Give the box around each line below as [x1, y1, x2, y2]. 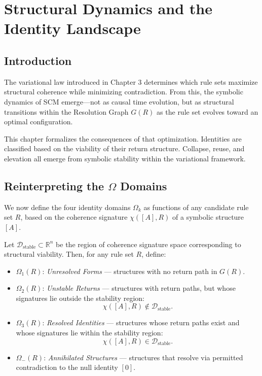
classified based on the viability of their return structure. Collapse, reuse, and [4, 143, 245, 154]
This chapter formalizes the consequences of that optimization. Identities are [4, 133, 242, 144]
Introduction [4, 52, 72, 68]
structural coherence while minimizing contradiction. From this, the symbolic [4, 86, 243, 97]
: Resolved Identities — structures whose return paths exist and [42, 317, 240, 328]
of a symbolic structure [172, 212, 244, 222]
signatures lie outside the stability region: [16, 292, 144, 303]
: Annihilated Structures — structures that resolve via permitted [44, 352, 243, 362]
